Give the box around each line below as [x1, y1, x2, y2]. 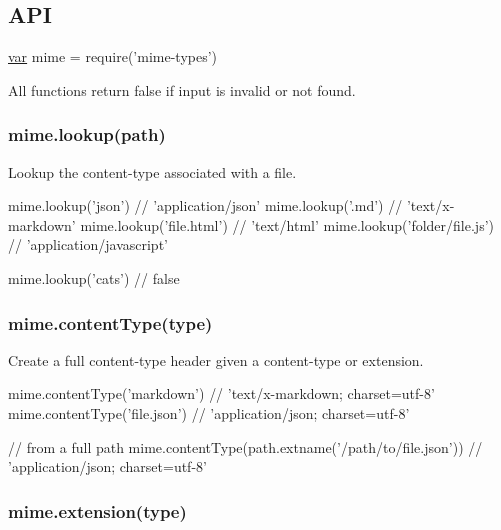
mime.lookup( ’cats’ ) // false [8, 267, 180, 288]
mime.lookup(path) [8, 122, 166, 147]
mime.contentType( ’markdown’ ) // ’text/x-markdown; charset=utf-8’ [8, 383, 435, 404]
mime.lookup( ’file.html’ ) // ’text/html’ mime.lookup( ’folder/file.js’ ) [80, 214, 495, 235]
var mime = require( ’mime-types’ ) [8, 46, 218, 67]
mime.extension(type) [8, 498, 187, 523]
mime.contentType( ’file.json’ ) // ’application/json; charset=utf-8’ [8, 402, 410, 423]
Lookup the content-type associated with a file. [8, 161, 297, 182]
